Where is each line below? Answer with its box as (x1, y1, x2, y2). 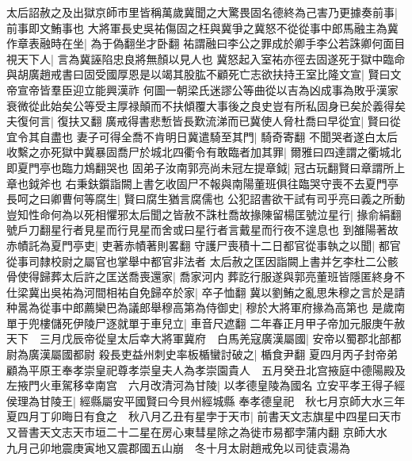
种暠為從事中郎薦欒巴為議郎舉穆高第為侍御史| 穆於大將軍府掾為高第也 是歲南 (6, 299, 406, 316)
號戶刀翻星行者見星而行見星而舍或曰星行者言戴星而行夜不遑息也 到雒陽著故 (6, 221, 399, 238)
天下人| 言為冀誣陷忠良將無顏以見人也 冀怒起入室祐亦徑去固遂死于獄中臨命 (17, 50, 406, 67)
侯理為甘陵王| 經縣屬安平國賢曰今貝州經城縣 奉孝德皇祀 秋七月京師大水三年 (6, 392, 406, 409)
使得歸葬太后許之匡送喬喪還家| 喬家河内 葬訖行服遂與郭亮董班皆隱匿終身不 (17, 268, 406, 285)
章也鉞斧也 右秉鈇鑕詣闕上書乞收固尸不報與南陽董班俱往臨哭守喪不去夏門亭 (6, 175, 399, 191)
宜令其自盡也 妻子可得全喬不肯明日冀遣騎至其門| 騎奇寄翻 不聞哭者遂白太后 (6, 128, 398, 144)
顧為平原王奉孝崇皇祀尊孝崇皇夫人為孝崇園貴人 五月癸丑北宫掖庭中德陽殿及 (6, 361, 406, 378)
